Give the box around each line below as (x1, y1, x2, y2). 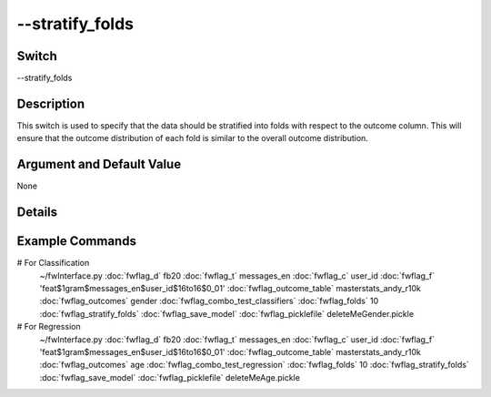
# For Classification (16, 258, 90, 269)
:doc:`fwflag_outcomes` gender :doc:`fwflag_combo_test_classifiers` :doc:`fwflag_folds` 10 (39, 296, 379, 307)
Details (16, 205, 58, 220)
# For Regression (16, 321, 81, 332)
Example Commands (16, 233, 136, 249)
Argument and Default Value (16, 157, 182, 172)
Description (16, 96, 85, 111)
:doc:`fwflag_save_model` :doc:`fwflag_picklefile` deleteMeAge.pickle (39, 372, 300, 382)
